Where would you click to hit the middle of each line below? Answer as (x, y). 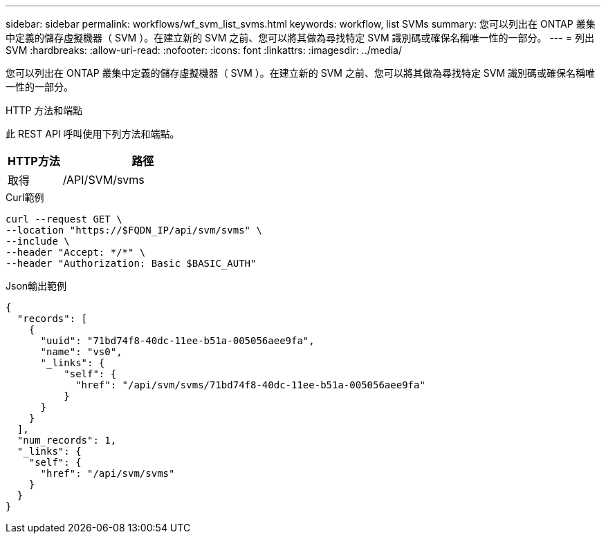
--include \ (38, 241)
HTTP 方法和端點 (44, 110)
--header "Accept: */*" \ (76, 252)
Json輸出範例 (36, 286)
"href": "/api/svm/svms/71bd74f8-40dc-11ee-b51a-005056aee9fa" (250, 385)
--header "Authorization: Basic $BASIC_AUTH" (131, 263)
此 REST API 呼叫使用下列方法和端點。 (93, 134)
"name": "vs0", (81, 352)
